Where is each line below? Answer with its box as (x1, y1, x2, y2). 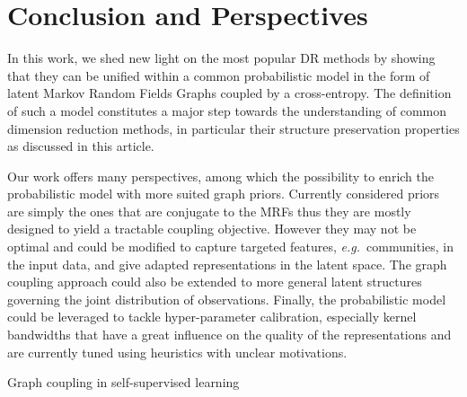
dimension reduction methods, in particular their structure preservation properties (7, 119, 460, 137)
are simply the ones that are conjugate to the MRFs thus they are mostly (7, 201, 411, 220)
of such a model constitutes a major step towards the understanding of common (7, 101, 447, 119)
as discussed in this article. (7, 137, 154, 155)
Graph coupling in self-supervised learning (7, 373, 240, 392)
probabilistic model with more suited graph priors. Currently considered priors (7, 184, 440, 203)
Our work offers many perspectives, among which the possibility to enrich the (7, 166, 435, 185)
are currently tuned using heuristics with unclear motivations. (7, 342, 348, 361)
